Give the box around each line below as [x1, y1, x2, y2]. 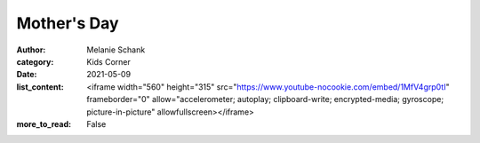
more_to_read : [16, 118, 71, 129]
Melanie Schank [86, 44, 146, 55]
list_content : [16, 81, 64, 92]
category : [16, 56, 54, 67]
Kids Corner [86, 56, 131, 67]
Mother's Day [16, 13, 119, 33]
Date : [16, 69, 37, 80]
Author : [16, 44, 46, 55]
